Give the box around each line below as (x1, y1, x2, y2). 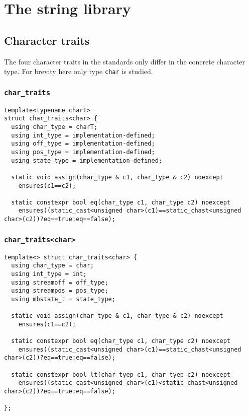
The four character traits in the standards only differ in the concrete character (4, 56, 245, 66)
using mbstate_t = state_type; (11, 295, 115, 303)
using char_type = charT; (11, 123, 98, 130)
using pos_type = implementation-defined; (11, 148, 155, 156)
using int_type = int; (11, 270, 87, 278)
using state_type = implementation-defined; (11, 157, 162, 164)
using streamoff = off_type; (11, 279, 108, 286)
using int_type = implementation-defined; (11, 131, 155, 139)
